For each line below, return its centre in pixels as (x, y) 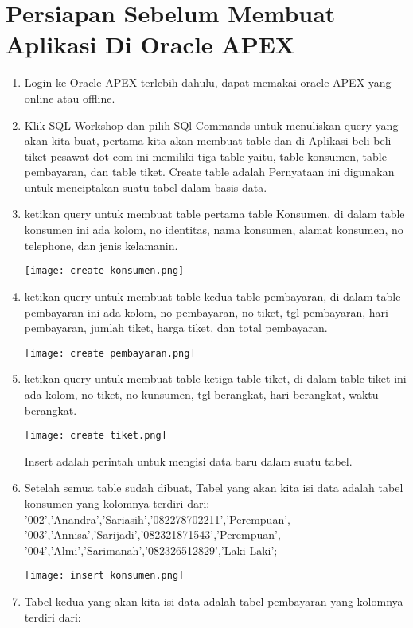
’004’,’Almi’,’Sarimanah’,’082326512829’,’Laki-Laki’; (151, 550)
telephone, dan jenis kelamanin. (101, 245)
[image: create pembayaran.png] (110, 353)
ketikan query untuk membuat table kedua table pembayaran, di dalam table (212, 296)
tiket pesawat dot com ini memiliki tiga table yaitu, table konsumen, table (205, 156)
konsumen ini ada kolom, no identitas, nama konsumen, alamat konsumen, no (214, 230)
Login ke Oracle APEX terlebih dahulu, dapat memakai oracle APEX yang (208, 82)
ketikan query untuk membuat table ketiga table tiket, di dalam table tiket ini (215, 378)
